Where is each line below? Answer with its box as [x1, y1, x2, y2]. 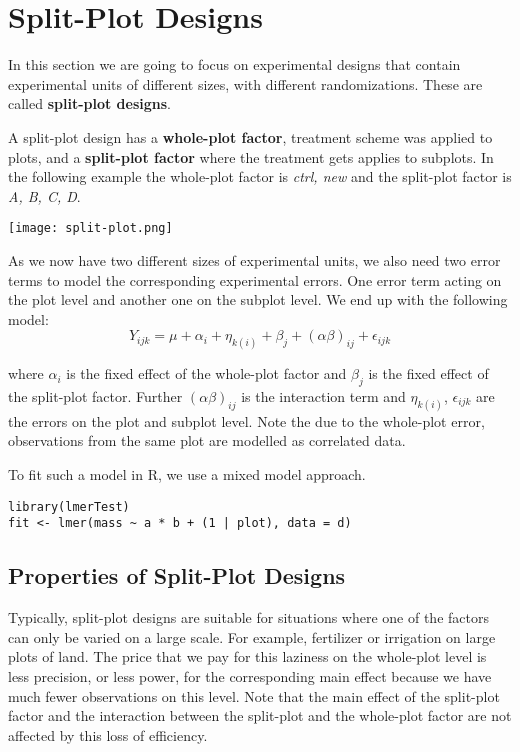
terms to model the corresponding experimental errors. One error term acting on [8, 269, 502, 290]
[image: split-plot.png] [8, 221, 173, 236]
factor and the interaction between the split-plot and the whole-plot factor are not [8, 705, 512, 726]
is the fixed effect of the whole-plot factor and [66, 363, 347, 384]
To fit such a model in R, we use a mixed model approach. [8, 464, 366, 485]
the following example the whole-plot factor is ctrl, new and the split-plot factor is [8, 166, 512, 187]
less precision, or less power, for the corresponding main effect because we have [8, 665, 492, 686]
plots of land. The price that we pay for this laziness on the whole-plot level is [8, 646, 487, 667]
